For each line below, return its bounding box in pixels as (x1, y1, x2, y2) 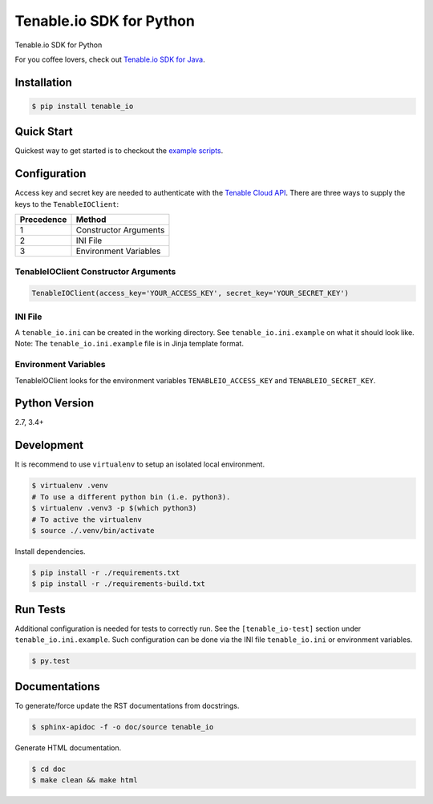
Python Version (14, 397, 95, 410)
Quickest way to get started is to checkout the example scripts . (14, 146, 224, 156)
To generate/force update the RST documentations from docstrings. (14, 701, 240, 710)
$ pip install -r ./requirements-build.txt (31, 580, 206, 588)
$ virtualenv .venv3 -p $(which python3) (31, 503, 197, 513)
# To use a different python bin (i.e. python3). (31, 492, 231, 501)
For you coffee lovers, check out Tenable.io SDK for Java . (14, 55, 206, 64)
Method (75, 214, 107, 225)
